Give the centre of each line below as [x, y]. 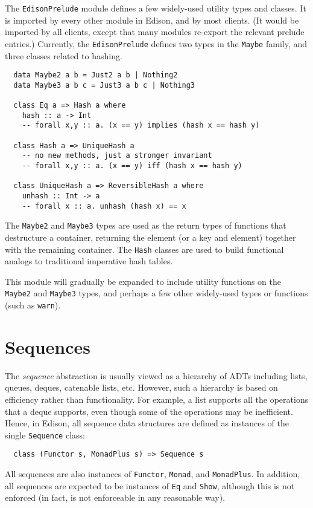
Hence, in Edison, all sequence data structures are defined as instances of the [147, 423]
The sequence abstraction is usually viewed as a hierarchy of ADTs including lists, [156, 375]
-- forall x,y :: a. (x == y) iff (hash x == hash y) [132, 166]
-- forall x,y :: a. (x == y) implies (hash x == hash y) [141, 125]
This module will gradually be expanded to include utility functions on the [143, 281]
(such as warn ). [33, 305]
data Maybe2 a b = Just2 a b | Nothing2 [96, 75]
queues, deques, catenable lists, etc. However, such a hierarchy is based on [141, 387]
